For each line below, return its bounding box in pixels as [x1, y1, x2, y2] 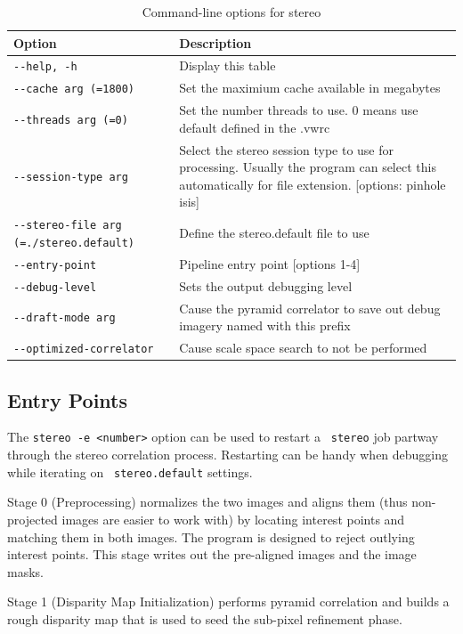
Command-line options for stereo [142, 3, 321, 20]
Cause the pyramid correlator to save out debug [179, 298, 441, 317]
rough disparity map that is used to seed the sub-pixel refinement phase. [7, 609, 402, 628]
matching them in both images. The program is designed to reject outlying [7, 527, 415, 546]
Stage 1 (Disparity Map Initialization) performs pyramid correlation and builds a [7, 592, 450, 611]
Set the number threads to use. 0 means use [179, 101, 418, 119]
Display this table [179, 56, 276, 75]
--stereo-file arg [13, 219, 122, 232]
